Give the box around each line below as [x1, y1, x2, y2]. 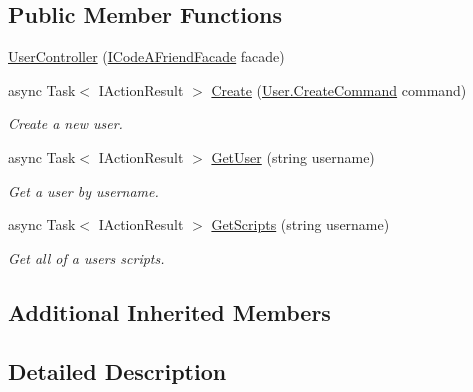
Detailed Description [8, 355, 227, 386]
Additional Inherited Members [8, 296, 331, 327]
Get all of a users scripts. [8, 247, 165, 268]
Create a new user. [8, 113, 123, 134]
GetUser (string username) [211, 146, 375, 167]
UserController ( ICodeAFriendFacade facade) [8, 46, 285, 67]
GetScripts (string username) [211, 214, 390, 235]
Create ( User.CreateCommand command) [211, 79, 467, 100]
